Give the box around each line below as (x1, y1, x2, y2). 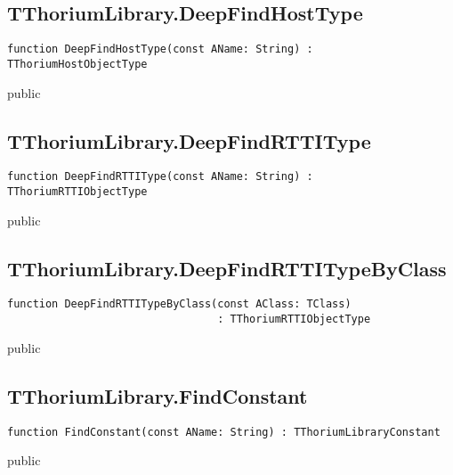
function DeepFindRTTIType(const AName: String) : (7, 170, 313, 184)
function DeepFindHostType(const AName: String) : (7, 43, 313, 56)
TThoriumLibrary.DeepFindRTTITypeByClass (7, 254, 447, 282)
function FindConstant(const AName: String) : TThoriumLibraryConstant (7, 425, 441, 438)
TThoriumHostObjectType (7, 57, 148, 70)
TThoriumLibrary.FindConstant (7, 381, 308, 409)
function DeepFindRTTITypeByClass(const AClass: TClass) (7, 298, 352, 311)
